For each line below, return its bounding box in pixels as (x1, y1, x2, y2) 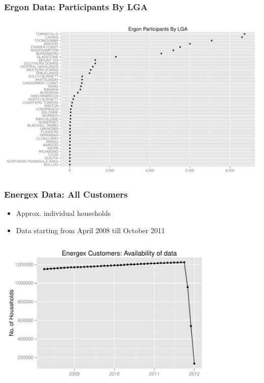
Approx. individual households (16, 208, 111, 218)
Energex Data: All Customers (4, 187, 128, 200)
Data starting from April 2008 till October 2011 (16, 225, 165, 235)
